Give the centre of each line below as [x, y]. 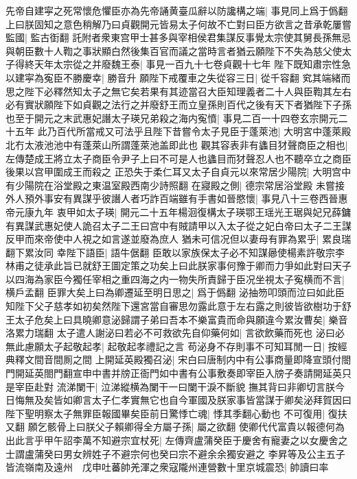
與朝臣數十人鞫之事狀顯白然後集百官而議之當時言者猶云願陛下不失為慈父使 [174, 50]
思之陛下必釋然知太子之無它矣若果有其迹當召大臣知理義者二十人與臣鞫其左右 [178, 91]
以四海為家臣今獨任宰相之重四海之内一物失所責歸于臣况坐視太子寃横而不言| [175, 279]
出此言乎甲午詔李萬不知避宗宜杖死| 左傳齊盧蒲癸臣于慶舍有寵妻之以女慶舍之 [177, 440]
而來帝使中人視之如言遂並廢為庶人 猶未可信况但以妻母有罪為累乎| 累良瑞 [188, 239]
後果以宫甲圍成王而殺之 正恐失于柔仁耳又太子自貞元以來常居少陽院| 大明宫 [174, 172]
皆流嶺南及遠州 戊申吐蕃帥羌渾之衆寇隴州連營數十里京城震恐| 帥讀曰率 [167, 467]
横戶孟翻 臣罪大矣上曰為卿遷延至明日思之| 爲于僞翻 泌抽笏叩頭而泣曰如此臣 [175, 292]
